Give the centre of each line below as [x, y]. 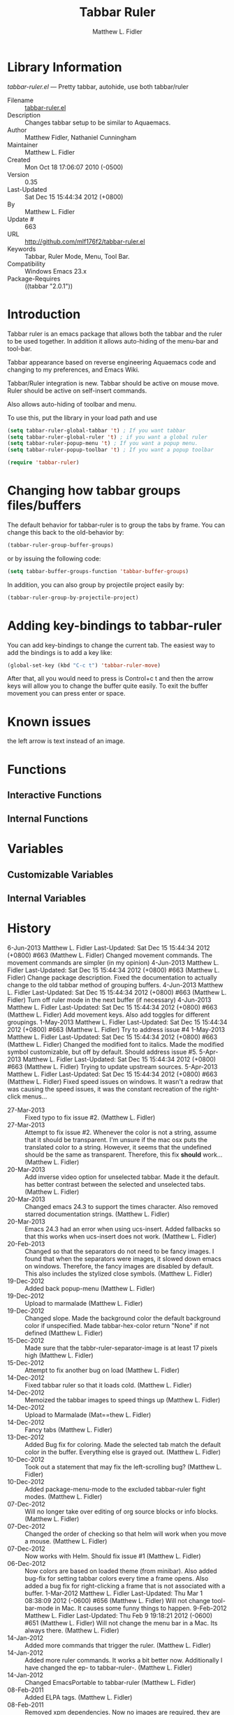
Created [19, 160]
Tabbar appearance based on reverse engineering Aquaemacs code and [112, 362]
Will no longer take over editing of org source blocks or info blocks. [122, 1511]
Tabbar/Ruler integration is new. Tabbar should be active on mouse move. [113, 383]
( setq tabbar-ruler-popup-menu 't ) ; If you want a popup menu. [103, 444]
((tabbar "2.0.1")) [49, 286]
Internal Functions [48, 819]
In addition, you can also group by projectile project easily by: [96, 584]
